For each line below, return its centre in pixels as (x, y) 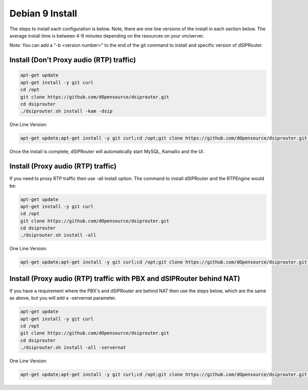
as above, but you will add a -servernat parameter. (63, 298)
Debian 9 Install (43, 13)
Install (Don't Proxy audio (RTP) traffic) (73, 60)
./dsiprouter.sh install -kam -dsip (66, 111)
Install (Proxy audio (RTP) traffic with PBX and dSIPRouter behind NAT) (125, 278)
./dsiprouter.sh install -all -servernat (73, 348)
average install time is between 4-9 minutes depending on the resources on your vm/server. (107, 35)
